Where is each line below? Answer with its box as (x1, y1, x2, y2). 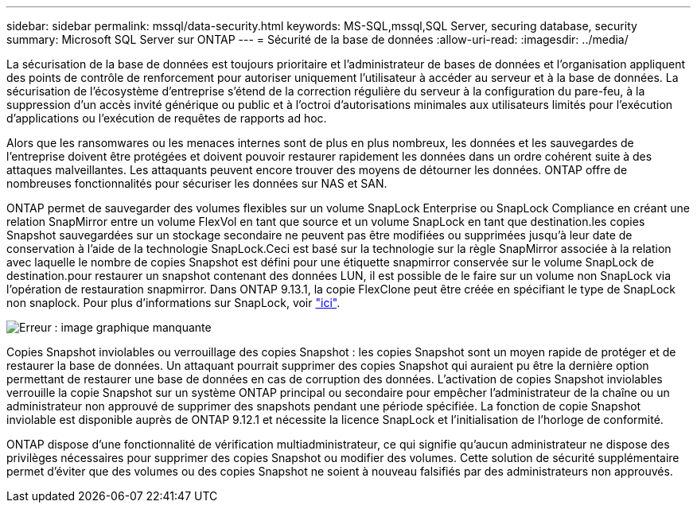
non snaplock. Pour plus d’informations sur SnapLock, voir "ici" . (6, 296, 341, 309)
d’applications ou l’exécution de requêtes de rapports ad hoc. (6, 111, 327, 125)
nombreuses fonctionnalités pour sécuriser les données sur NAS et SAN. (6, 177, 387, 190)
